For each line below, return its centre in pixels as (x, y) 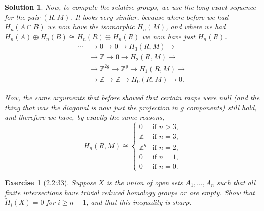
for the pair (22, 16)
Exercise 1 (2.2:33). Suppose (50, 182)
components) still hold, (221, 107)
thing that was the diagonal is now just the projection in (91, 107)
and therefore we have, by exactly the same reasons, (85, 117)
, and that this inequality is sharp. (139, 202)
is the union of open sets (145, 182)
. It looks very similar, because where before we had (149, 16)
